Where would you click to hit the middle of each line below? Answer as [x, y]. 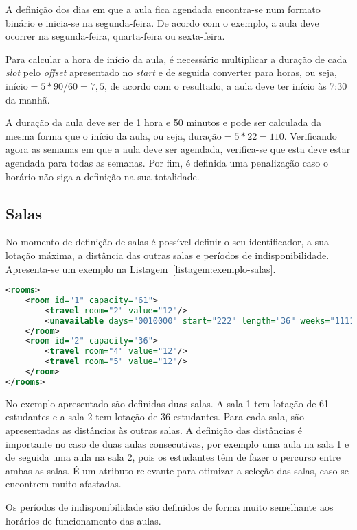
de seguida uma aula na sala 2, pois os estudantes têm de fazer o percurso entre [173, 457]
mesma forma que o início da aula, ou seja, [95, 135]
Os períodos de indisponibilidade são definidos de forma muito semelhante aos [170, 507]
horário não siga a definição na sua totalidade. [103, 176]
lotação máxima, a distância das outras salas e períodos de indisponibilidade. [168, 255]
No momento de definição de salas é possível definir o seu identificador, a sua [168, 242]
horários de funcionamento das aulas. [83, 520]
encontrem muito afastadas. [64, 484]
